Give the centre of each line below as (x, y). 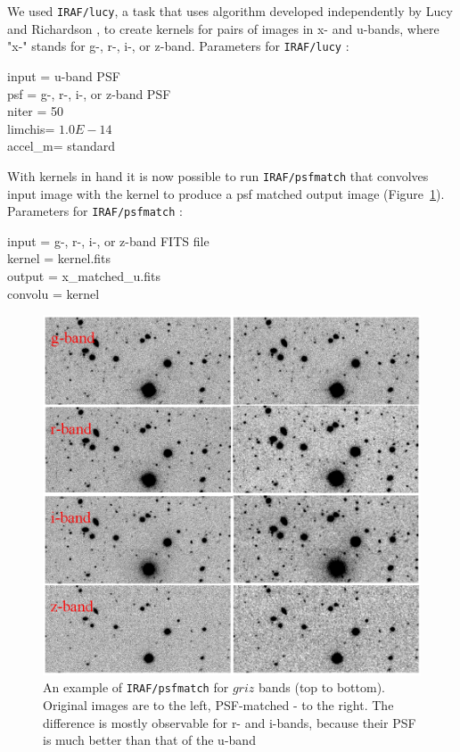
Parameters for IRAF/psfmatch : (95, 211)
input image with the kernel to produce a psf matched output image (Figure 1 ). (226, 193)
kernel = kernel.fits (59, 258)
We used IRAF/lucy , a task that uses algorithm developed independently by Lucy (230, 11)
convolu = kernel (53, 293)
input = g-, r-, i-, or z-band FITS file (108, 240)
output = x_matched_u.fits (84, 275)
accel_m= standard (62, 146)
